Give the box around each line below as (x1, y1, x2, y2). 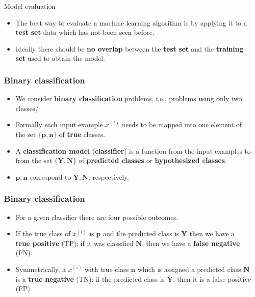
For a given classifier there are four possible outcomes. (15, 212, 178, 222)
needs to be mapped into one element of (122, 119, 242, 130)
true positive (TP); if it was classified (15, 238, 134, 248)
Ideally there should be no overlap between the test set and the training (15, 43, 244, 54)
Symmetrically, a (15, 264, 66, 274)
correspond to (29, 171, 71, 182)
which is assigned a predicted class (137, 264, 241, 274)
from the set (15, 155, 52, 165)
